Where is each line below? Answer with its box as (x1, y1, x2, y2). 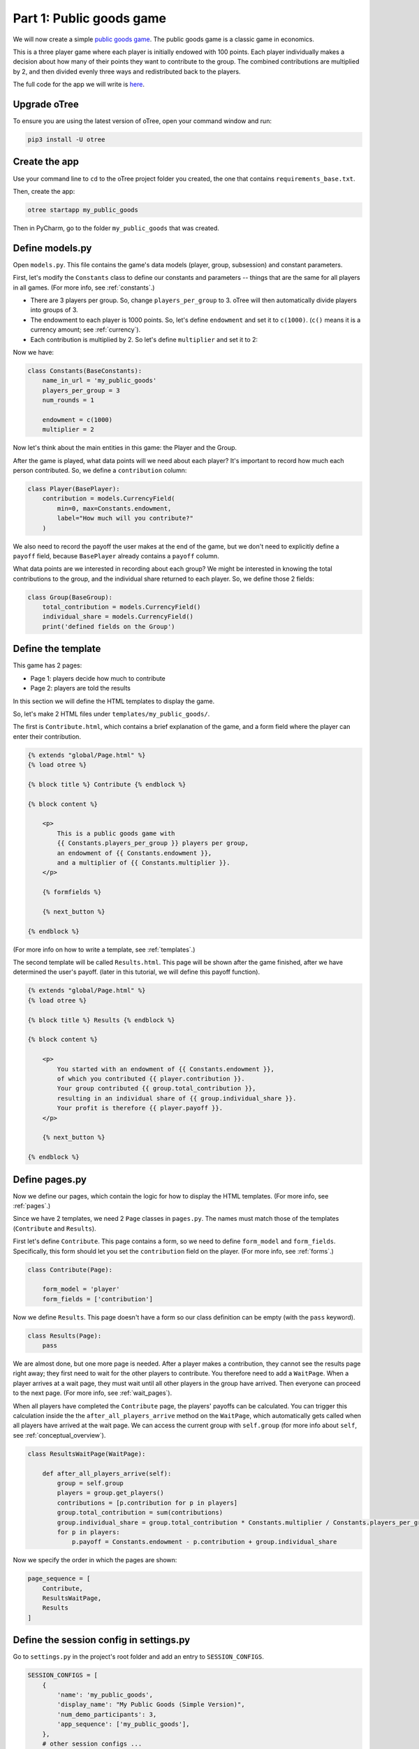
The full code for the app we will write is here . (13, 80, 145, 89)
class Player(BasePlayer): (27, 485, 120, 493)
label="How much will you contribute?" (57, 514, 193, 523)
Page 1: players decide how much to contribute (30, 674, 166, 682)
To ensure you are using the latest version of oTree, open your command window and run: (13, 117, 272, 125)
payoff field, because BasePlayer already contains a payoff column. (13, 551, 219, 560)
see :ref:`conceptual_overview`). (13, 1431, 106, 1439)
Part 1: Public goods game (13, 10, 167, 26)
